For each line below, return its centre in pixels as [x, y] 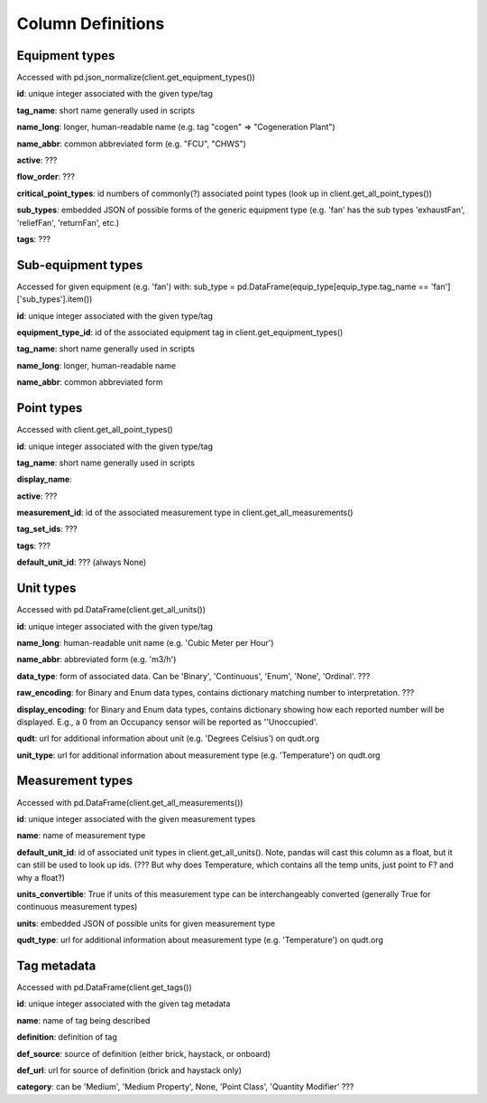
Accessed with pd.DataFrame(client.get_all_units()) [111, 610]
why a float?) [41, 877]
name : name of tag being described [83, 1020]
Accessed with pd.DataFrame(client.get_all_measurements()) [130, 802]
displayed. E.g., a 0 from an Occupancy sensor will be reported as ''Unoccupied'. [167, 722]
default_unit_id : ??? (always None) [82, 562]
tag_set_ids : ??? [47, 529]
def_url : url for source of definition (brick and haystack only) [129, 1070]
